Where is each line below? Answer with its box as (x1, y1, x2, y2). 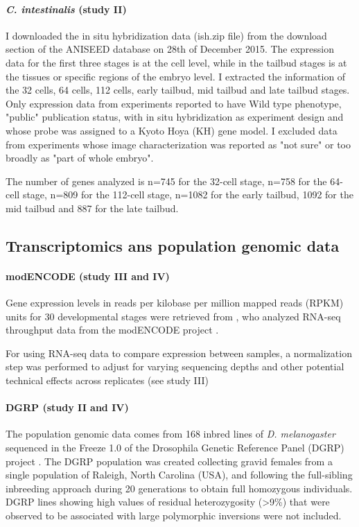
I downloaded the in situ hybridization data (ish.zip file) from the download (6, 28, 327, 42)
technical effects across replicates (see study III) (6, 373, 209, 388)
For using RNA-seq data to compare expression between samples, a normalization (6, 345, 352, 360)
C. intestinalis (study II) (6, 1, 127, 16)
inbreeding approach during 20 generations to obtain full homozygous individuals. (6, 481, 353, 495)
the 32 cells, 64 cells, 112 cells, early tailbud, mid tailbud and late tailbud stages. (6, 83, 350, 97)
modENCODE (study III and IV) (6, 268, 170, 283)
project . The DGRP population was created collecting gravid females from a (6, 453, 333, 468)
